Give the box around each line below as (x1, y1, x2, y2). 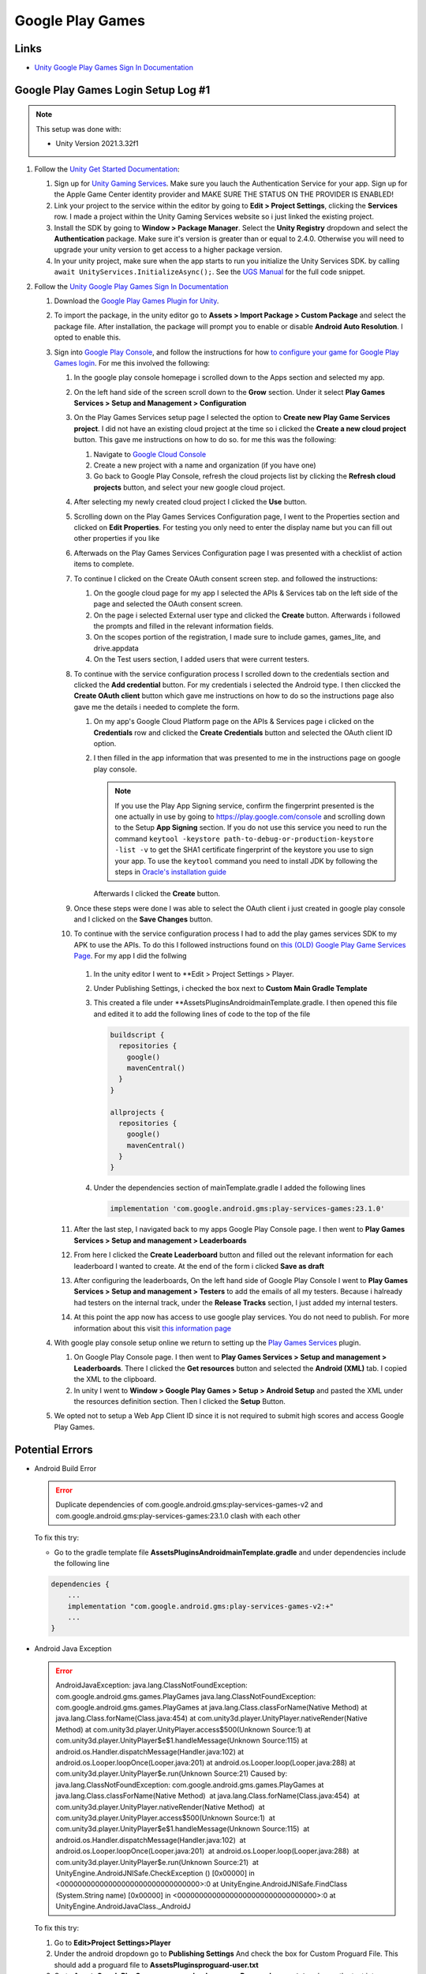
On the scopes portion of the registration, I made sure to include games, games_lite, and (93, 632, 381, 642)
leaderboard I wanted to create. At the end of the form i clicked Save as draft (73, 1261, 325, 1270)
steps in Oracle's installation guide (114, 867, 226, 876)
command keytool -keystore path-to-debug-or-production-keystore (114, 834, 374, 843)
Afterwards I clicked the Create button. (93, 889, 221, 899)
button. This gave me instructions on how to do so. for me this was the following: (73, 435, 337, 445)
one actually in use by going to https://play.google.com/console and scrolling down (114, 812, 386, 821)
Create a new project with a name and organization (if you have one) (93, 460, 316, 470)
